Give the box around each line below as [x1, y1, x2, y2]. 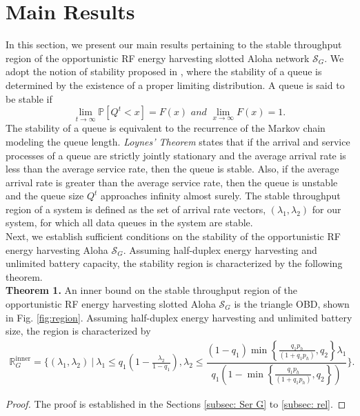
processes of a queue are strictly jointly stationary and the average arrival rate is [6, 148, 346, 162]
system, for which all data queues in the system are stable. [6, 215, 253, 230]
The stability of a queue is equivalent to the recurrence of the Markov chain [6, 121, 326, 135]
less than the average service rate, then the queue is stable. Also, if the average [6, 161, 339, 176]
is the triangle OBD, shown [234, 297, 350, 311]
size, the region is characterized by [6, 324, 151, 338]
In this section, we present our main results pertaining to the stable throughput [6, 37, 342, 52]
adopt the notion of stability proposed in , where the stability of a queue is [6, 64, 322, 79]
